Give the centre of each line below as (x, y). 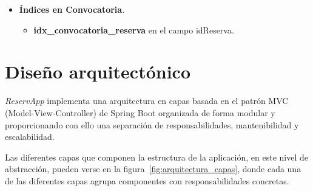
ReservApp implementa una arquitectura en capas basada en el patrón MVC (147, 101)
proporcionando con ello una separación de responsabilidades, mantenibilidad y (152, 124)
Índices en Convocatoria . (72, 9)
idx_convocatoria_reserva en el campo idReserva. (134, 30)
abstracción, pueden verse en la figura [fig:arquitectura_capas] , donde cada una (153, 169)
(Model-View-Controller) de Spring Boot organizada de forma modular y (140, 112)
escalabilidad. (30, 137)
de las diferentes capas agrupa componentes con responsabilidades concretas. (147, 180)
